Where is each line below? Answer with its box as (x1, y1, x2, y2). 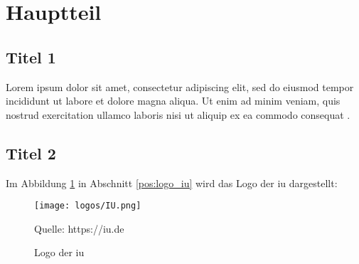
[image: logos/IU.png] (34, 201, 141, 211)
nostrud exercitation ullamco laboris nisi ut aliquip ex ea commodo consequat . (6, 107, 350, 122)
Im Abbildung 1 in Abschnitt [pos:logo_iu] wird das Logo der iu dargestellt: (6, 175, 338, 190)
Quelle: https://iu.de (34, 221, 124, 236)
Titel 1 (6, 46, 56, 68)
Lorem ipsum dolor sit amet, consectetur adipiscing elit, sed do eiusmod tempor (6, 79, 354, 94)
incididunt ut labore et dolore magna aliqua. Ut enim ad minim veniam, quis (6, 93, 341, 108)
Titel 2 (6, 142, 56, 164)
